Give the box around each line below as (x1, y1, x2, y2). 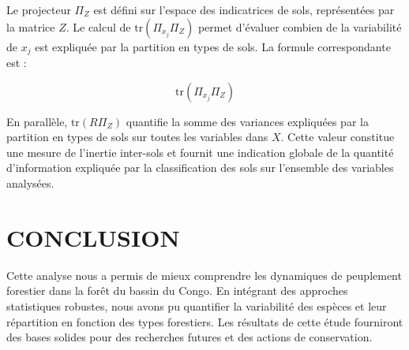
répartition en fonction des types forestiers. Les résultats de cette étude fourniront (6, 313, 403, 330)
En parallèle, (6, 113, 68, 129)
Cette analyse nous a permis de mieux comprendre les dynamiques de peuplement (6, 266, 402, 283)
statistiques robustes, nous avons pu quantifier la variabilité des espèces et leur (6, 297, 387, 314)
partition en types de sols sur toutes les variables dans (6, 128, 268, 145)
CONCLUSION (6, 221, 180, 253)
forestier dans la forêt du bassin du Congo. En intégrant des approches (6, 282, 348, 299)
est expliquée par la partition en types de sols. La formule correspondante (35, 38, 391, 54)
